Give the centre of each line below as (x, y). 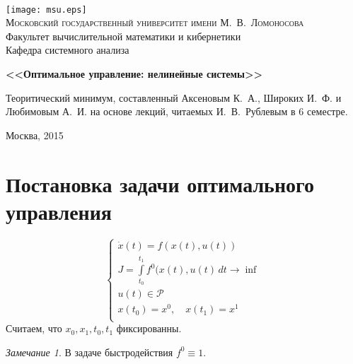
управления (59, 211)
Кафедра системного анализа (68, 50)
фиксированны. (149, 328)
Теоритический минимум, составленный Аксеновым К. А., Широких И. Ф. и (174, 97)
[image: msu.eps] (46, 10)
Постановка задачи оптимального (160, 183)
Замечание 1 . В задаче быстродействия (89, 352)
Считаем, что (34, 328)
